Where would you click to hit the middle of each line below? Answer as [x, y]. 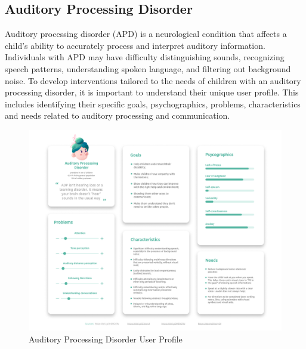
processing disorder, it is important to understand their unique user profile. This [152, 92]
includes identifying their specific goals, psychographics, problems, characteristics [153, 104]
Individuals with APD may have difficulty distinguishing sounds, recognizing [145, 57]
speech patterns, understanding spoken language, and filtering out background [148, 68]
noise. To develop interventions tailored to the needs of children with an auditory [153, 80]
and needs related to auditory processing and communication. [118, 115]
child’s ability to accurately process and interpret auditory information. [135, 45]
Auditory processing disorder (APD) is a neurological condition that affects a [146, 34]
